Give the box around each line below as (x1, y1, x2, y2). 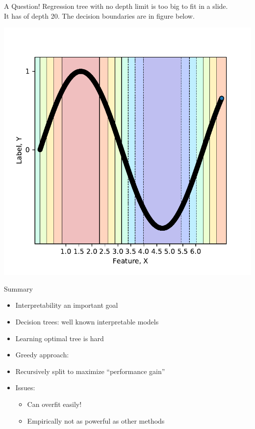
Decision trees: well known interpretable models (15, 316, 159, 326)
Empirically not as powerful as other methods (27, 415, 165, 426)
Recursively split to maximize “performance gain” (15, 366, 165, 376)
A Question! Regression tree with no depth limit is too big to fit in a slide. (4, 1, 228, 11)
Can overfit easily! (27, 399, 82, 409)
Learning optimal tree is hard (15, 333, 104, 343)
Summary (4, 283, 33, 294)
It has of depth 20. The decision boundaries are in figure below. (4, 10, 195, 21)
